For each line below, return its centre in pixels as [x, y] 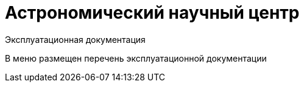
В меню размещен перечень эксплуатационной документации [136, 58]
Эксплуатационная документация [75, 39]
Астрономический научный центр [152, 13]
